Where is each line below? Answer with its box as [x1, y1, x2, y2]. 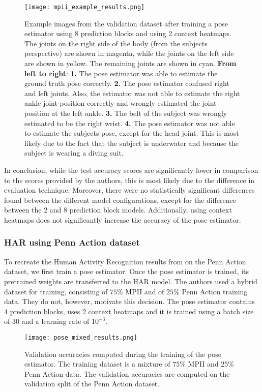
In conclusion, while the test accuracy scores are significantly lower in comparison [4, 164, 258, 175]
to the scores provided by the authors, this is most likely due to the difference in [4, 174, 255, 185]
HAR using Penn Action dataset [4, 236, 140, 249]
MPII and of [125, 286, 164, 296]
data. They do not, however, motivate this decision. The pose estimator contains [4, 296, 255, 307]
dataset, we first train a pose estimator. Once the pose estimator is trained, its [4, 266, 249, 277]
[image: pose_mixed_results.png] [24, 334, 137, 341]
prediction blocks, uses [10, 306, 80, 316]
